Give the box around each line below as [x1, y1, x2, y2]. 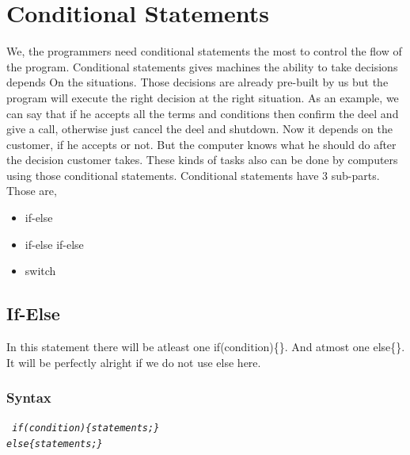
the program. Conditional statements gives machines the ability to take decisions [6, 58, 398, 75]
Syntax [6, 388, 51, 407]
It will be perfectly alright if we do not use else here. [6, 354, 261, 370]
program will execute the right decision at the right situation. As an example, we [6, 89, 399, 105]
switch [25, 262, 56, 279]
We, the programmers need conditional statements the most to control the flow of [6, 43, 402, 59]
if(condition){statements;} [12, 422, 160, 434]
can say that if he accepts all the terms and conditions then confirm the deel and [6, 105, 399, 121]
